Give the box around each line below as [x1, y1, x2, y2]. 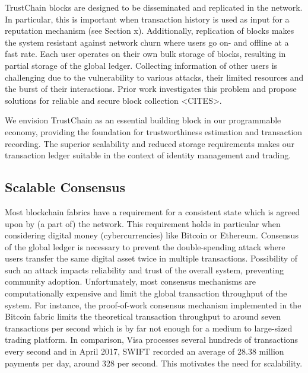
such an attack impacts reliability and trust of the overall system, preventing [5, 263, 284, 276]
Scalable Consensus [5, 178, 126, 196]
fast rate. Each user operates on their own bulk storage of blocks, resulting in [5, 47, 286, 60]
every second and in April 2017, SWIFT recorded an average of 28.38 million [5, 345, 284, 358]
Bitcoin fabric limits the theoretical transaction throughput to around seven [5, 310, 281, 323]
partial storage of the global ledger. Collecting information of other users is [5, 59, 278, 71]
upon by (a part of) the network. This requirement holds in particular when [5, 217, 281, 229]
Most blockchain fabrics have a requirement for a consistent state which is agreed [5, 205, 300, 218]
